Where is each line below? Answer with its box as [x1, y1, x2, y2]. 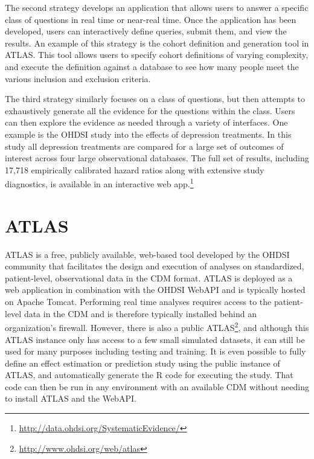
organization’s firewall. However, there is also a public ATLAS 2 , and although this [5, 319, 309, 333]
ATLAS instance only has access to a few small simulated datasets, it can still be [5, 333, 305, 345]
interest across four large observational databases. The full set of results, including [5, 152, 309, 164]
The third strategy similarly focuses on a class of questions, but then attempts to [5, 92, 306, 105]
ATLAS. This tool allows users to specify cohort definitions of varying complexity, [5, 48, 309, 61]
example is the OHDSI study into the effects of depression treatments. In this [5, 127, 292, 140]
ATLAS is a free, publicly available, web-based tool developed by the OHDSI [5, 248, 290, 260]
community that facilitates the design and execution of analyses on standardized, [5, 260, 304, 272]
